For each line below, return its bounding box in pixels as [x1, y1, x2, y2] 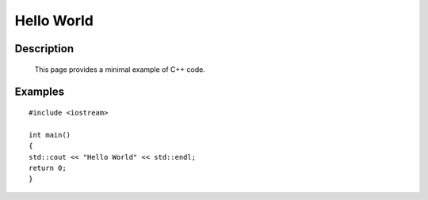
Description [14, 42, 75, 55]
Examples [14, 85, 65, 99]
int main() [29, 130, 71, 139]
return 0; [29, 163, 67, 172]
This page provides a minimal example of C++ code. [34, 64, 205, 74]
